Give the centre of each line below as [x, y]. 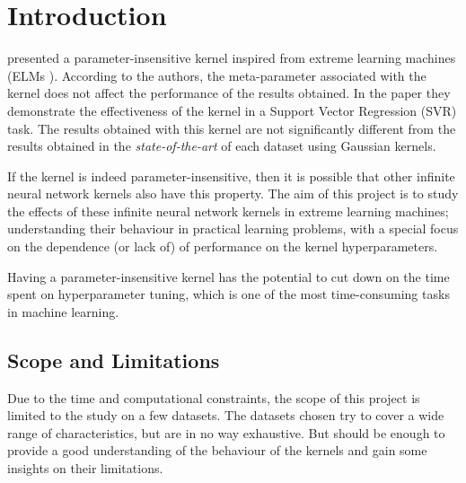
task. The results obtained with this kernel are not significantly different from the [232, 128]
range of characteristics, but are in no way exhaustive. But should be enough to [226, 432]
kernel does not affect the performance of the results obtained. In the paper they [229, 93]
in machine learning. [63, 311]
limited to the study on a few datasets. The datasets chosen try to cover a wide [226, 415]
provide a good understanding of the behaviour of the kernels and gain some [217, 450]
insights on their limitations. [85, 468]
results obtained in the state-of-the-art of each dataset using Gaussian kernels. [222, 146]
